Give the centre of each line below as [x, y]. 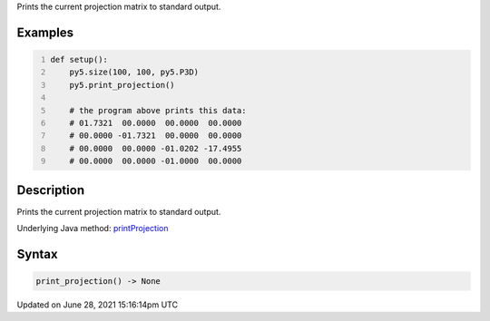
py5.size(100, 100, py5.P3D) [134, 72]
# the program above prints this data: [158, 110]
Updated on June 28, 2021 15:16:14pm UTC [98, 305]
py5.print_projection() [122, 85]
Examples [45, 32]
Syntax [37, 254]
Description [51, 190]
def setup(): [79, 59]
